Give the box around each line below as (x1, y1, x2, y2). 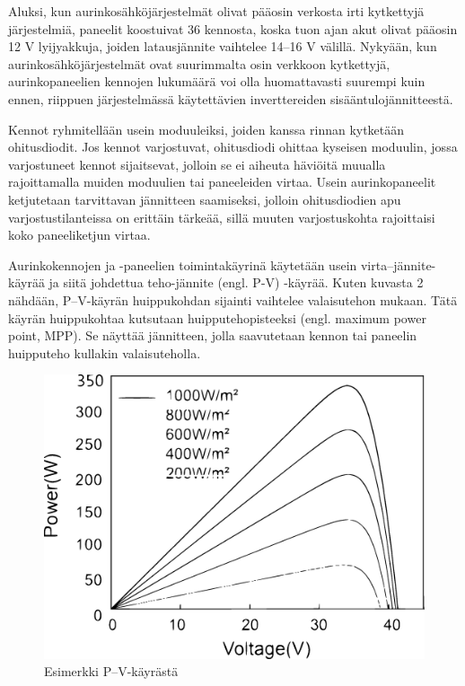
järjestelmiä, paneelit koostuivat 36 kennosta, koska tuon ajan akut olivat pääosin (8, 19, 458, 38)
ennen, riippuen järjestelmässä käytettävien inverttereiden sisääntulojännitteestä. (8, 89, 453, 108)
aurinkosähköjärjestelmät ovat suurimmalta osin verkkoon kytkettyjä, (8, 54, 390, 73)
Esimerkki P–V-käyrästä (44, 662, 179, 681)
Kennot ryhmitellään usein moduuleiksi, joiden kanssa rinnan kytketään (8, 119, 405, 138)
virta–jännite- (360, 255, 436, 274)
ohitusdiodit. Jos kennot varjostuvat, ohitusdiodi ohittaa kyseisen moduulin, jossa (8, 137, 458, 156)
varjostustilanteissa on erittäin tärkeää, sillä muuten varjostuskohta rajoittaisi (8, 207, 435, 226)
